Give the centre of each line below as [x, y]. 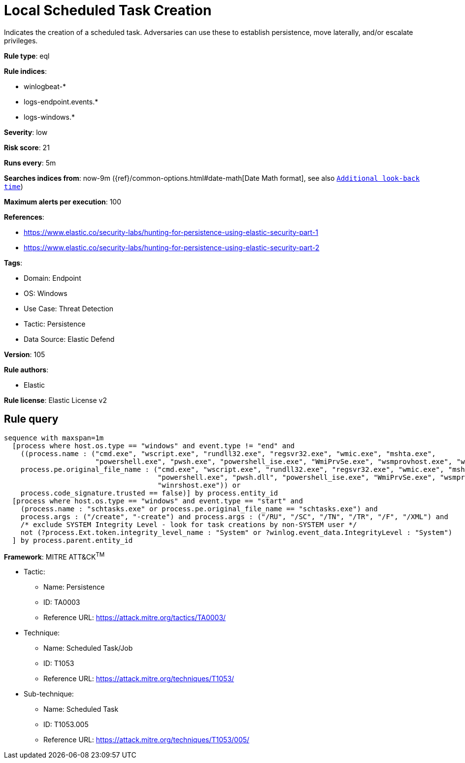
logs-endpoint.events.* [61, 101]
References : [24, 217]
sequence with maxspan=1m [54, 438]
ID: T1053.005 [66, 725]
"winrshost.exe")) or [199, 485]
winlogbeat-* [45, 86]
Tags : [13, 263]
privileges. [21, 40]
